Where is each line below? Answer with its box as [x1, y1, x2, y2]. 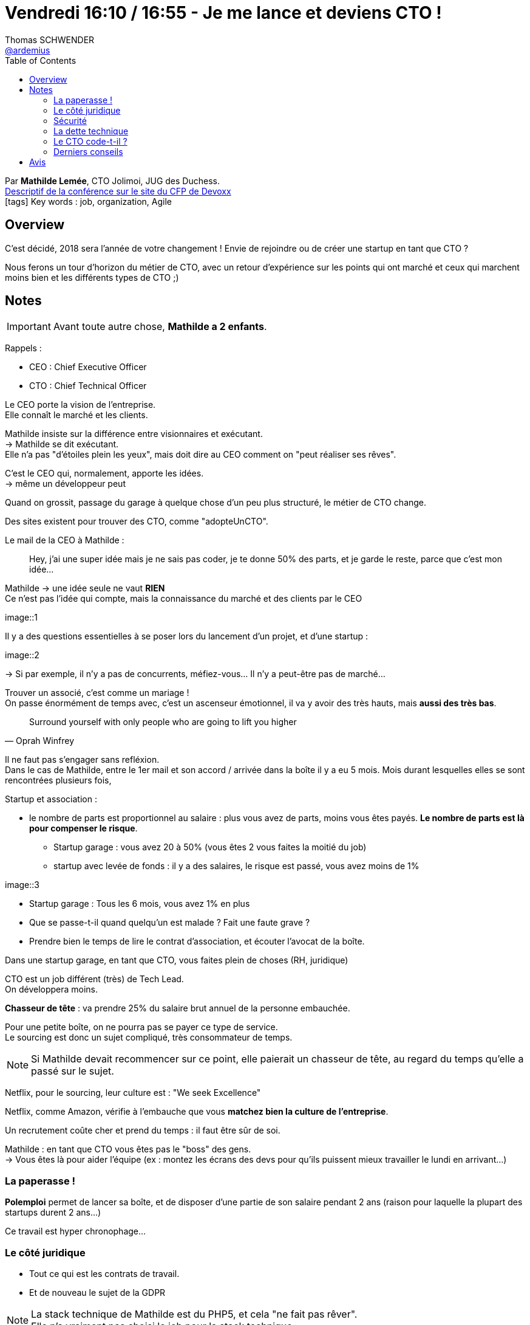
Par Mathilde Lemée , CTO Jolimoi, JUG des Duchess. [5, 175, 220, 186]
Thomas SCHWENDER [5, 34, 95, 45]
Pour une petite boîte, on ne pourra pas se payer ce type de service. [5, 1022, 278, 1033]
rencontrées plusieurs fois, [5, 775, 112, 786]
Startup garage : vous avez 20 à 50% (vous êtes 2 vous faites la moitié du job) [53, 842, 367, 853]
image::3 [5, 879, 39, 890]
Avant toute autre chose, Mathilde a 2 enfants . [53, 320, 267, 333]
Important [7, 320, 51, 333]
